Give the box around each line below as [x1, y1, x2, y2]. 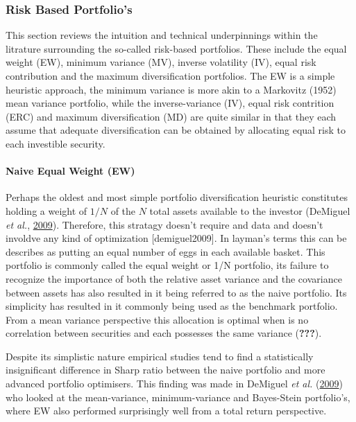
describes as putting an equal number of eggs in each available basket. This [6, 244, 325, 258]
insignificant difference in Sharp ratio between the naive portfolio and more [6, 362, 325, 377]
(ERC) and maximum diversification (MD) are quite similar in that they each [6, 109, 337, 123]
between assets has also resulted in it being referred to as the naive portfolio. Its [6, 285, 347, 299]
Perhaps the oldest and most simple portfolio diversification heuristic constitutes [6, 190, 348, 204]
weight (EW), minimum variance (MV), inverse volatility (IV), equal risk [6, 55, 316, 69]
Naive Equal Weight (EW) [6, 164, 135, 178]
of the [110, 203, 136, 218]
